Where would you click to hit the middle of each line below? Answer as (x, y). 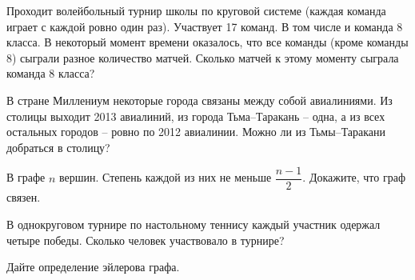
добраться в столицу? (58, 147)
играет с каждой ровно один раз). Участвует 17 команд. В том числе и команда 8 (205, 26)
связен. (24, 197)
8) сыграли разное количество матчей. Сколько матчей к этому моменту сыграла (203, 57)
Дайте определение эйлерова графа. (93, 267)
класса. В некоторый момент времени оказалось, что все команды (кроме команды (207, 42)
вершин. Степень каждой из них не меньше (165, 177)
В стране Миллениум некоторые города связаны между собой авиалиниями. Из (200, 100)
